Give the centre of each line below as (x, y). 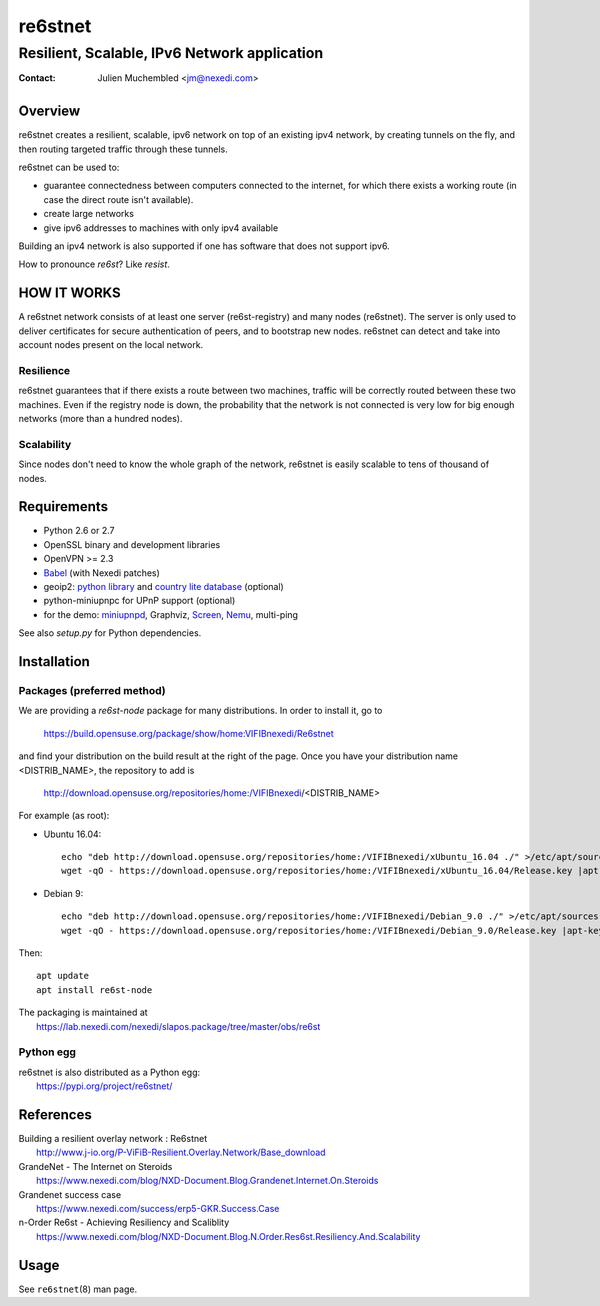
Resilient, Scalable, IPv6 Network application (171, 53)
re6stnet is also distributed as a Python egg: (109, 1072)
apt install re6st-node (94, 989)
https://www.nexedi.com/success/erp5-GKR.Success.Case (158, 1208)
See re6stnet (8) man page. (78, 1289)
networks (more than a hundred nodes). (100, 419)
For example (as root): (64, 816)
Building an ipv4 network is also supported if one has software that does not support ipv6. (204, 246)
